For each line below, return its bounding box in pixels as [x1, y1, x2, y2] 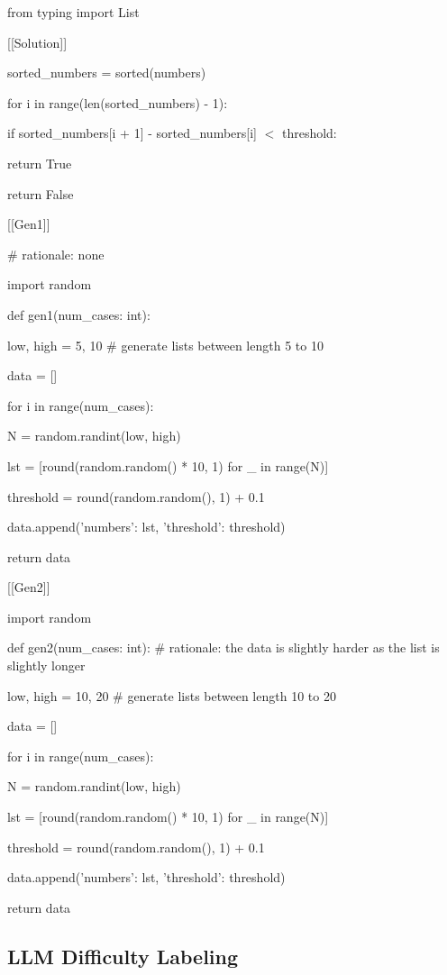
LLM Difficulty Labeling [7, 942, 239, 970]
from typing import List [7, 3, 140, 21]
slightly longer [7, 656, 86, 675]
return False [7, 184, 74, 203]
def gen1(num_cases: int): [7, 305, 151, 323]
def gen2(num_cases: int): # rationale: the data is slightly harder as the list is [7, 638, 440, 657]
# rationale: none [7, 244, 105, 263]
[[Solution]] [7, 32, 68, 51]
